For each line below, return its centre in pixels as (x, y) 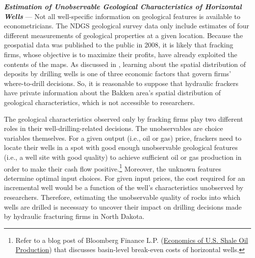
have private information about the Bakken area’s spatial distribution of (113, 93)
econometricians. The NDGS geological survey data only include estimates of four (127, 26)
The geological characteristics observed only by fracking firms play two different (124, 118)
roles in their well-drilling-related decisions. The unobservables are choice (114, 128)
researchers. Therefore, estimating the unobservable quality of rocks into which (122, 197)
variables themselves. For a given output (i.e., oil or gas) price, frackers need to (123, 138)
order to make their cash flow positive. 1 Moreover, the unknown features (113, 168)
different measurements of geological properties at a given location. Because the (124, 35)
